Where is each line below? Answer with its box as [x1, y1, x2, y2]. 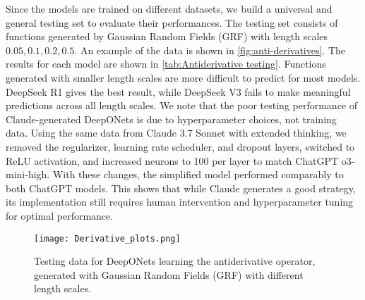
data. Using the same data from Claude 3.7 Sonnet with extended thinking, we [6, 125, 347, 140]
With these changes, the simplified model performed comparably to [52, 167, 344, 182]
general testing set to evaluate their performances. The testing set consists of [6, 15, 338, 30]
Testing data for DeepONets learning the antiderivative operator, [34, 254, 316, 268]
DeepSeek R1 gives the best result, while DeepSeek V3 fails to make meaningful [6, 84, 351, 99]
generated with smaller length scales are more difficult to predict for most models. [6, 70, 361, 85]
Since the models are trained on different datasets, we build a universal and [6, 1, 333, 15]
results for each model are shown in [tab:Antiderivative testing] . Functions [6, 56, 326, 71]
